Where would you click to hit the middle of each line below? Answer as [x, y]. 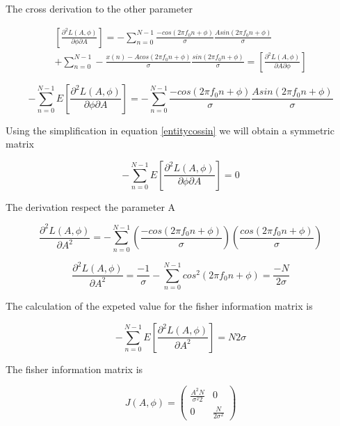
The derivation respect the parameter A [91, 206]
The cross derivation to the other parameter [99, 8]
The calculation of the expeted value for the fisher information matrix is [159, 306]
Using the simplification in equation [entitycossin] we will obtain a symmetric [170, 130]
